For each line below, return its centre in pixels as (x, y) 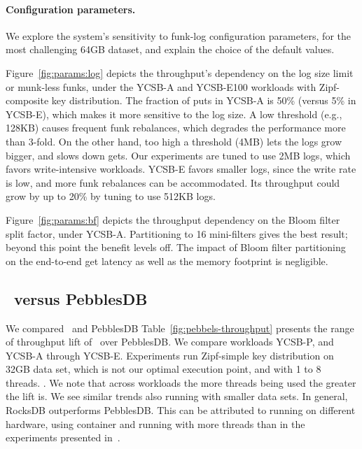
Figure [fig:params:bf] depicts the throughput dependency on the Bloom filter (173, 219)
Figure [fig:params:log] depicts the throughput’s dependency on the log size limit (180, 72)
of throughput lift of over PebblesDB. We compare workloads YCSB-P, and (170, 342)
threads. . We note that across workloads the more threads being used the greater (181, 382)
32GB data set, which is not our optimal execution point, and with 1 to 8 (163, 369)
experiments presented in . (63, 437)
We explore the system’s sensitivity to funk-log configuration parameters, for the (178, 35)
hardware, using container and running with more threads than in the (155, 423)
